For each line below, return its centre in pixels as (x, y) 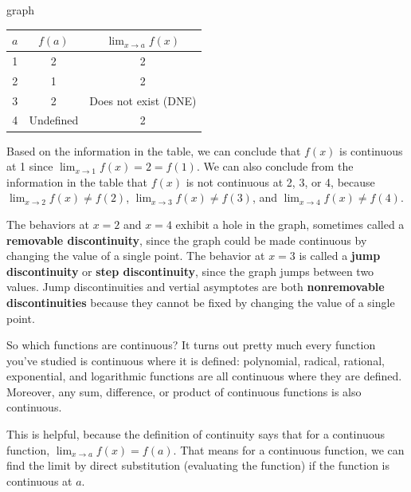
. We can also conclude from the (275, 166)
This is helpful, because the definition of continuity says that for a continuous (196, 434)
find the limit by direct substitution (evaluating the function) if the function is (198, 465)
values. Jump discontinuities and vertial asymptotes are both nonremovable (196, 287)
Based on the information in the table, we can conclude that (154, 150)
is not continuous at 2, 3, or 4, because (280, 181)
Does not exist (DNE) (143, 100)
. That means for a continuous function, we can (289, 449)
